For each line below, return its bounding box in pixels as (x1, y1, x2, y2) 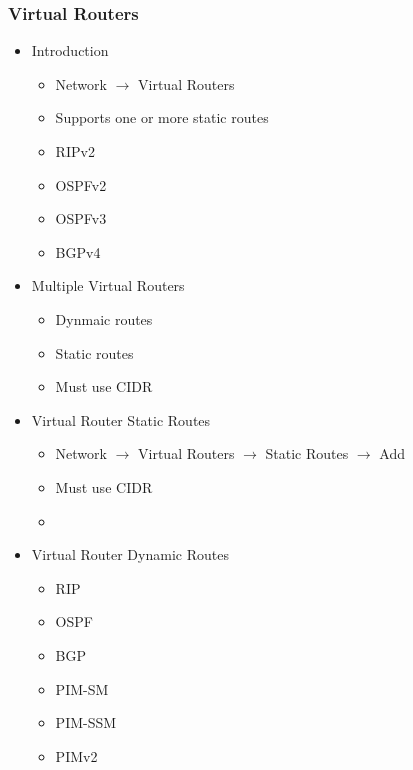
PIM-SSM (55, 712, 117, 733)
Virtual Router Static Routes (31, 409, 211, 430)
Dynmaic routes (55, 308, 153, 329)
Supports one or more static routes (55, 107, 269, 128)
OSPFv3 (55, 208, 107, 229)
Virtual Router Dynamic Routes (31, 544, 229, 565)
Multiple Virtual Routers (31, 275, 185, 296)
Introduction (31, 40, 109, 61)
